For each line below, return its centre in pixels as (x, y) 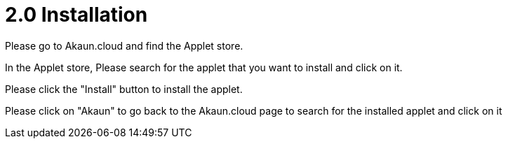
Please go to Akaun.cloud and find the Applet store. (124, 45)
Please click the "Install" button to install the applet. (124, 89)
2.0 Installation (76, 15)
